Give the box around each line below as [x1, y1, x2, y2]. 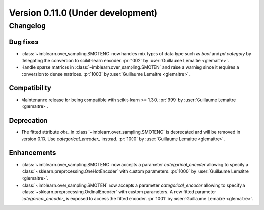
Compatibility [9, 84, 51, 92]
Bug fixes [9, 38, 39, 46]
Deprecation [9, 116, 48, 125]
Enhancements [9, 149, 56, 157]
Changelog [9, 21, 46, 30]
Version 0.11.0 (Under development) [9, 7, 158, 18]
